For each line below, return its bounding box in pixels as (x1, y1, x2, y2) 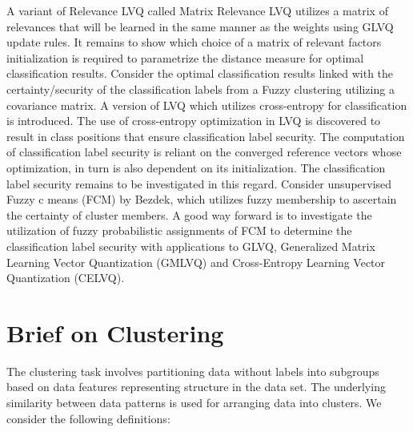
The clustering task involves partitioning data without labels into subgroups (6, 362, 379, 379)
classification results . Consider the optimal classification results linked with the (6, 65, 394, 82)
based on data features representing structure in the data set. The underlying (6, 378, 386, 395)
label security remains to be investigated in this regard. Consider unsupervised (6, 175, 392, 192)
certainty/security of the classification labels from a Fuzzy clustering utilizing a (6, 80, 395, 97)
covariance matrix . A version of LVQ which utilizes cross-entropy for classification (6, 96, 407, 113)
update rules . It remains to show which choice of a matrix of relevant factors (6, 34, 382, 50)
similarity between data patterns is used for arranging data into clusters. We (6, 394, 382, 410)
